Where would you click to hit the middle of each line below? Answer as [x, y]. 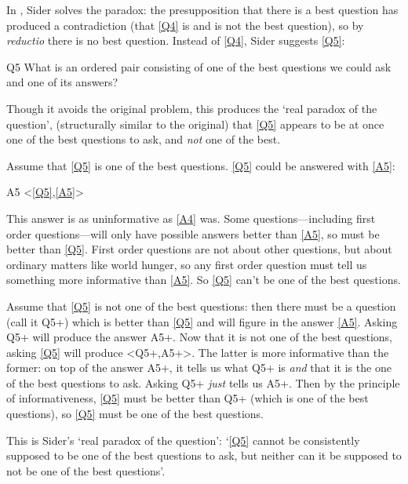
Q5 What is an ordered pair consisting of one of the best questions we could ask [199, 66]
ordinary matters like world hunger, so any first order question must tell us [187, 264]
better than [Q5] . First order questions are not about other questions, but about [199, 249]
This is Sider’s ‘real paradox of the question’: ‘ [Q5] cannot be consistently [183, 440]
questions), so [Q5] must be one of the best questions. [135, 414]
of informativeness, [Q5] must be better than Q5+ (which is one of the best [188, 398]
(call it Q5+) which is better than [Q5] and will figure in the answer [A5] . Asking [202, 321]
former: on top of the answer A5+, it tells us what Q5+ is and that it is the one [199, 368]
